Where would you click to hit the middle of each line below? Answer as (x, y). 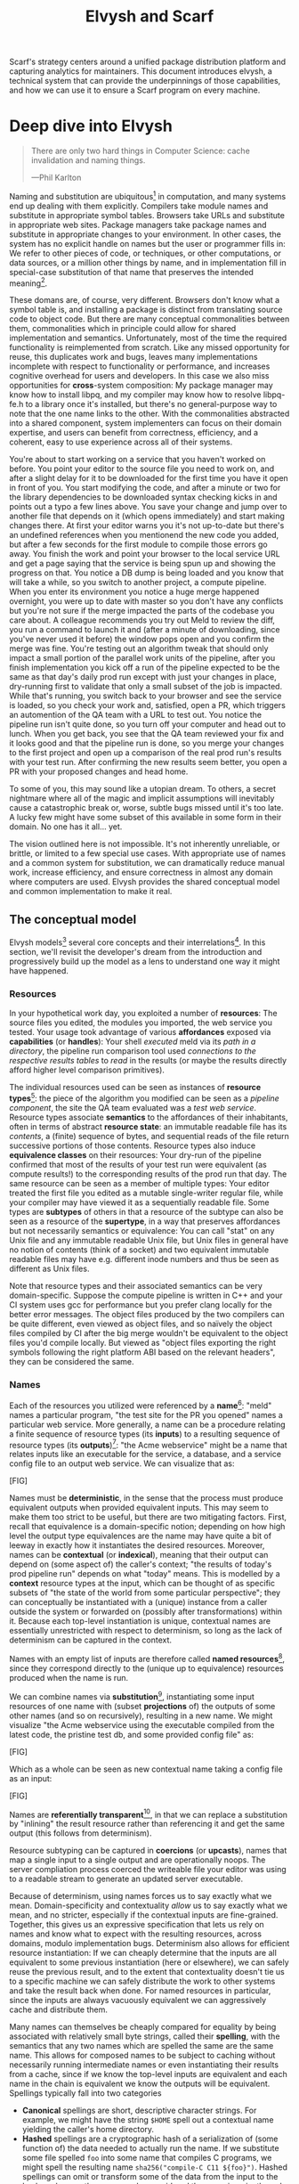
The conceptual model (73, 919)
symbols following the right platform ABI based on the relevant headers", (142, 1352)
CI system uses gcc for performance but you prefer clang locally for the (141, 1304)
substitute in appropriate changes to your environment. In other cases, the (145, 234)
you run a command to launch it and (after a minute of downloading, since (145, 630)
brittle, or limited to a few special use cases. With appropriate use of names (148, 853)
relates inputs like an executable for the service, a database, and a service (145, 1455)
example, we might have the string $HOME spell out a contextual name (148, 2120)
